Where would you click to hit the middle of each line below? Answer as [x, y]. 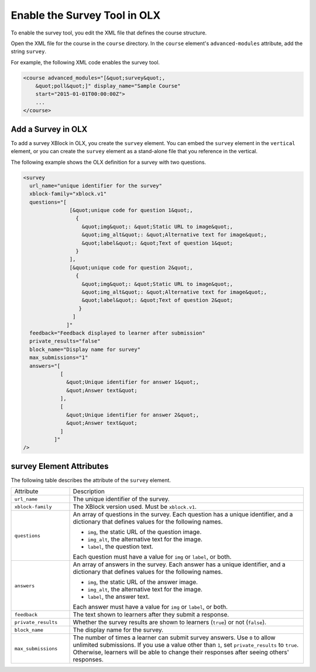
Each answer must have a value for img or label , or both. [150, 607]
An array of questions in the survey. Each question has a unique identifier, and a [183, 515]
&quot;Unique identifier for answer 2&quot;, [133, 415]
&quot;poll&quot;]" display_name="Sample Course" [108, 86]
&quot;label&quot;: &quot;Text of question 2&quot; [157, 300]
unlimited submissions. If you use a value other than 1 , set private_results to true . [186, 645]
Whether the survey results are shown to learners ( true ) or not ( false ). [169, 622]
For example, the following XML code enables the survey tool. [85, 62]
